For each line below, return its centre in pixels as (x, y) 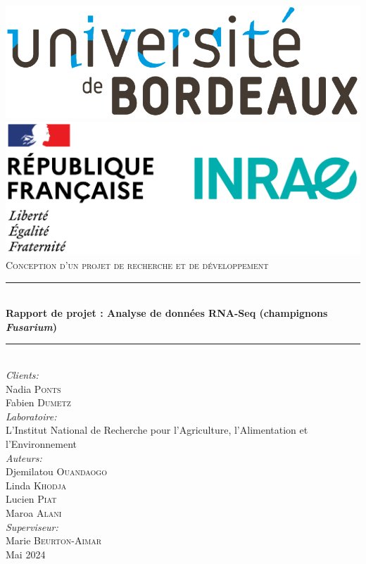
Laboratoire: (31, 416)
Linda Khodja (36, 485)
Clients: (22, 375)
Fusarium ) (31, 326)
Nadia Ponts (33, 388)
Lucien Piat (31, 499)
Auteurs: (24, 457)
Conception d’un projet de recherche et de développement (137, 265)
